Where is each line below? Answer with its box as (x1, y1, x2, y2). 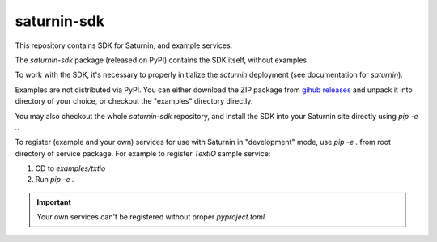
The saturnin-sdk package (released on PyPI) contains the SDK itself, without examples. (15, 55, 309, 65)
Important (36, 197, 72, 206)
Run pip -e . (35, 175, 74, 185)
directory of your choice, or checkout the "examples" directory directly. (15, 96, 253, 106)
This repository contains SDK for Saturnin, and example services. (15, 40, 233, 50)
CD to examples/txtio (35, 163, 106, 173)
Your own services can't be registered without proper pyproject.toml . (36, 212, 267, 222)
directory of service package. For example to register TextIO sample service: (15, 148, 271, 158)
